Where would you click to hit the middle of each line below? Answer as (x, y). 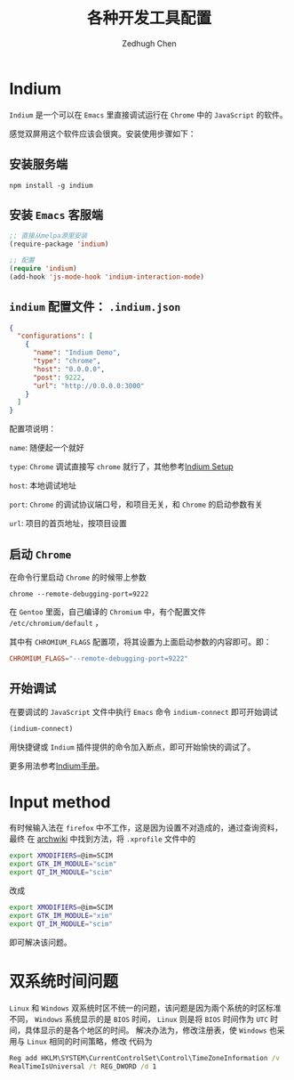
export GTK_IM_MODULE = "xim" (61, 915)
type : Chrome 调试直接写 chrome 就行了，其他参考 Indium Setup (121, 467)
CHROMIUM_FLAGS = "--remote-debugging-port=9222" (99, 658)
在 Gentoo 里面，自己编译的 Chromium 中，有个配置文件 (107, 612)
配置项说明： (32, 429)
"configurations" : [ (55, 336)
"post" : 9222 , (59, 378)
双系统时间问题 (64, 981)
